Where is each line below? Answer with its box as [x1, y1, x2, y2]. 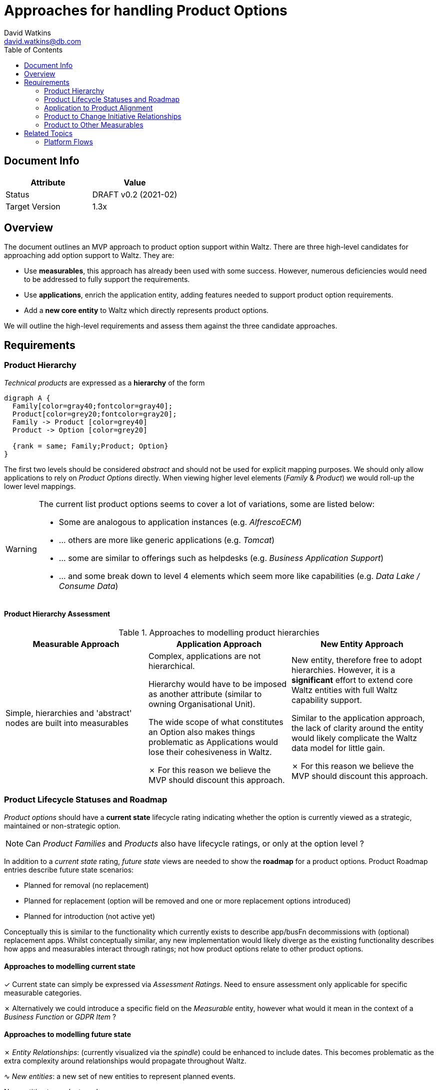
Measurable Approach [32, 638, 119, 649]
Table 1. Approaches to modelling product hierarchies [118, 627, 319, 637]
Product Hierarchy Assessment [4, 609, 110, 618]
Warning [5, 543, 37, 554]
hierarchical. [148, 660, 195, 671]
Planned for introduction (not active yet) [24, 911, 155, 920]
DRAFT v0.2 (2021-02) [92, 189, 177, 199]
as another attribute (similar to [148, 688, 262, 699]
